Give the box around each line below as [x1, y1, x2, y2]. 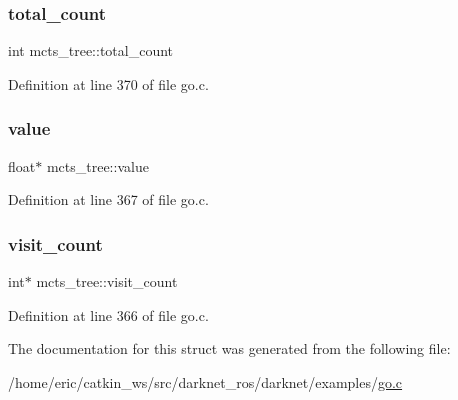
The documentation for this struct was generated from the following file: [8, 338, 451, 359]
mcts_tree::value [46, 155, 149, 176]
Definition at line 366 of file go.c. [8, 304, 209, 325]
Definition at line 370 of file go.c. [8, 73, 209, 94]
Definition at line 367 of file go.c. [8, 189, 209, 210]
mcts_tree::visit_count [36, 271, 178, 292]
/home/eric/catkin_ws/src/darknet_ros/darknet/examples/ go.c [8, 371, 403, 392]
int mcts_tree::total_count [8, 40, 174, 61]
